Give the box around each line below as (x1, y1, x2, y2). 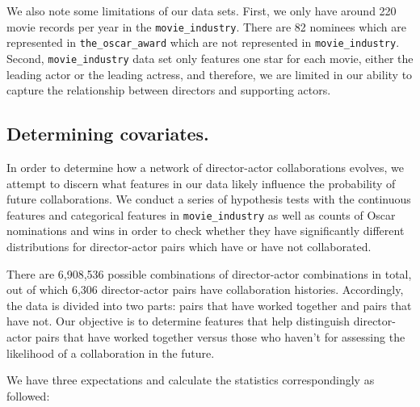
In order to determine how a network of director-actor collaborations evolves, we (6, 158, 404, 175)
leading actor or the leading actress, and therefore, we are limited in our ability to (6, 65, 413, 82)
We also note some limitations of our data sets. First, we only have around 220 (6, 2, 397, 19)
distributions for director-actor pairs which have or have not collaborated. (6, 237, 372, 254)
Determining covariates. (6, 121, 209, 146)
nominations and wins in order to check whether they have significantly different (6, 222, 405, 239)
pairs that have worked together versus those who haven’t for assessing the (35, 328, 405, 345)
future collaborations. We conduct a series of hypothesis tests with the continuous (6, 191, 411, 208)
